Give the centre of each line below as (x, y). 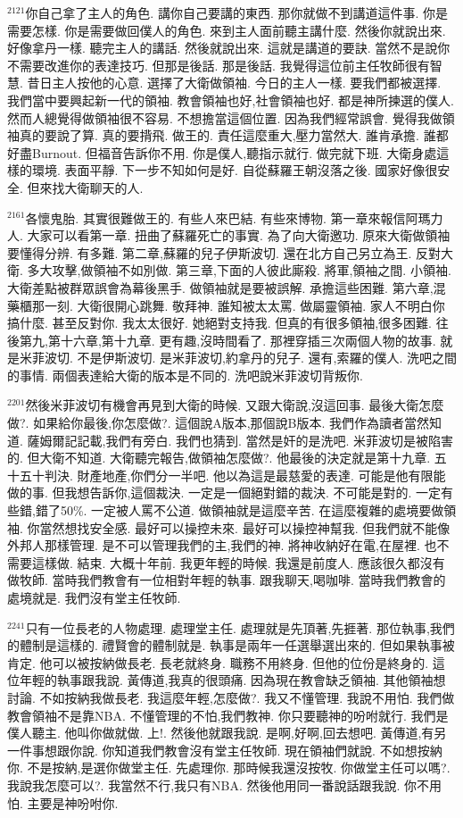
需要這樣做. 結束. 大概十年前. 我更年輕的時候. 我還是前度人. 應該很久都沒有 (226, 562)
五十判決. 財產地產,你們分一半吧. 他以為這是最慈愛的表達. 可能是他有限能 (232, 475)
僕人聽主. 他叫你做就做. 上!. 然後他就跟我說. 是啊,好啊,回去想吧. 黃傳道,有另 (227, 733)
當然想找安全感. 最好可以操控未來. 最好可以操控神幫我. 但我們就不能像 (245, 527)
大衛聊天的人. (104, 187)
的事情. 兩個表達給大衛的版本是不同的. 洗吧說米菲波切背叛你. (185, 375)
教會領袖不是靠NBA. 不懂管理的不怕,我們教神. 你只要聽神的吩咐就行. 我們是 (228, 715)
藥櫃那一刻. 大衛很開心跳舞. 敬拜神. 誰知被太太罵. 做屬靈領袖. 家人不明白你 (226, 305)
